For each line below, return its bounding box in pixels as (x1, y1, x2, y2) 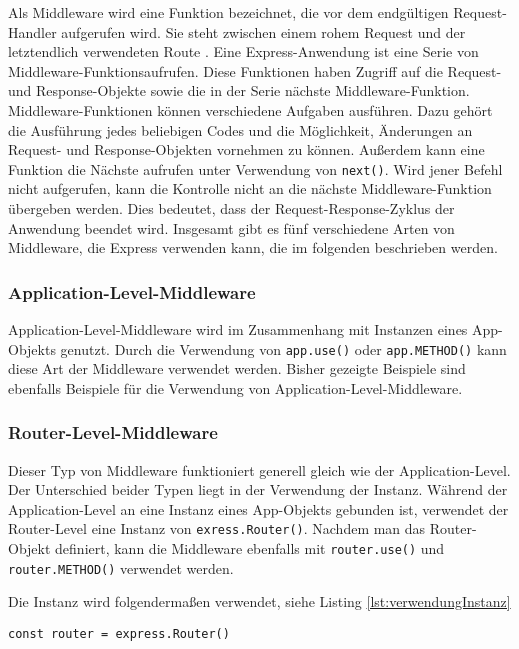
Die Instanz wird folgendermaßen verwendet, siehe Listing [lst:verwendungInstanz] (8, 591, 511, 612)
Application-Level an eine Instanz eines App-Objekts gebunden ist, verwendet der (8, 498, 509, 519)
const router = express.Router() (8, 627, 230, 641)
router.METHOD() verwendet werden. (8, 557, 234, 578)
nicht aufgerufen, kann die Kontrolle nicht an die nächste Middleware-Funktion (8, 178, 492, 199)
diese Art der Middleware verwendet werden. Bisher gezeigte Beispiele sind (8, 358, 466, 379)
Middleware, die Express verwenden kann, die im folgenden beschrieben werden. (8, 237, 498, 258)
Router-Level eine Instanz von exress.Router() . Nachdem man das (8, 518, 426, 539)
